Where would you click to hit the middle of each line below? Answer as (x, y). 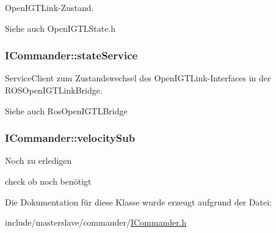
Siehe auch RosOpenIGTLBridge (66, 110)
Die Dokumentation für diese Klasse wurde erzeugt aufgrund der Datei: (138, 202)
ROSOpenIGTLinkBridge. (54, 90)
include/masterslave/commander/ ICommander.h (96, 222)
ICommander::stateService (71, 55)
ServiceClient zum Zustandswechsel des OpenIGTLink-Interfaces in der (138, 78)
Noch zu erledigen (38, 161)
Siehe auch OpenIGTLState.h (60, 28)
